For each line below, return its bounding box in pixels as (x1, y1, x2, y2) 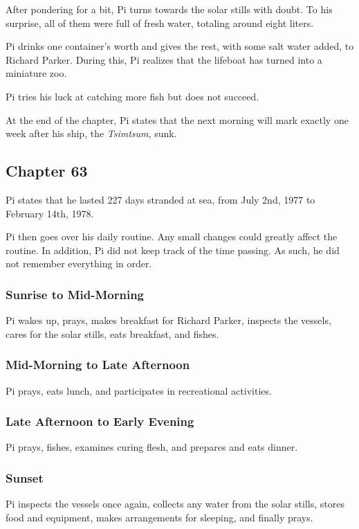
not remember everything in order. (6, 256, 152, 271)
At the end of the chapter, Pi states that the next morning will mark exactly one (6, 112, 349, 127)
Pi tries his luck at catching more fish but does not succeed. (6, 89, 259, 103)
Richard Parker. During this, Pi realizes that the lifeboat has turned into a (6, 52, 322, 66)
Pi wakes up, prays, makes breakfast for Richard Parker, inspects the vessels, (6, 313, 331, 328)
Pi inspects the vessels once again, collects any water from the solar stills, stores (6, 496, 344, 511)
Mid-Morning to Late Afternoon (6, 356, 190, 373)
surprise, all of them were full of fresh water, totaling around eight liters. (6, 15, 314, 30)
